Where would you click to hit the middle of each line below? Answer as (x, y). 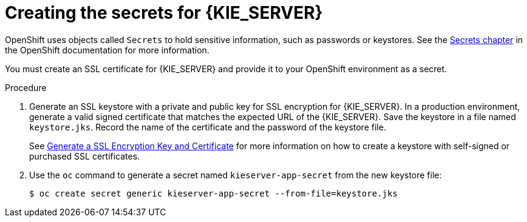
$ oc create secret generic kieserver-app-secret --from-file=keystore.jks (213, 193)
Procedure (26, 87)
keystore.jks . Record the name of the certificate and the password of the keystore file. (208, 127)
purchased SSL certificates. (85, 156)
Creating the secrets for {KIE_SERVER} (164, 13)
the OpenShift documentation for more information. (107, 50)
